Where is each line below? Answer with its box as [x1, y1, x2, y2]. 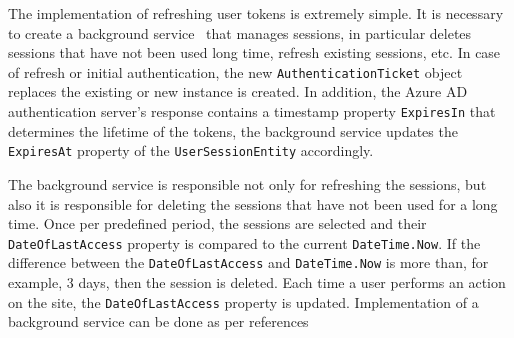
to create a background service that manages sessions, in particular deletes [8, 22, 472, 43]
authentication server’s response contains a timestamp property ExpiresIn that [8, 101, 496, 122]
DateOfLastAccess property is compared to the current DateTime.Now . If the [8, 232, 481, 253]
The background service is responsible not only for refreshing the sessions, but [8, 173, 487, 194]
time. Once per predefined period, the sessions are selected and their [8, 213, 427, 234]
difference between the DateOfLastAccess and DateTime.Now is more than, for [8, 252, 489, 273]
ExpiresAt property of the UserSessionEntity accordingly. [8, 140, 374, 161]
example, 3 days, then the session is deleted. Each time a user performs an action [8, 272, 506, 293]
